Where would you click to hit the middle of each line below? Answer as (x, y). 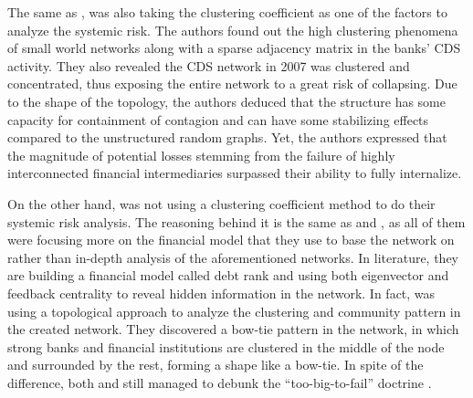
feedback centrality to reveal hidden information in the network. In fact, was (221, 293)
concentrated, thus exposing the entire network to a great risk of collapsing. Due (232, 84)
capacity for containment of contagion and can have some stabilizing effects (218, 119)
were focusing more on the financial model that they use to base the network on (231, 240)
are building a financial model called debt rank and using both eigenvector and (228, 275)
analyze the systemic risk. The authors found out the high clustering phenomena (233, 30)
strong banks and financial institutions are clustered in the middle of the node (226, 346)
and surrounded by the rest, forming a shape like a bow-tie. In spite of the (215, 365)
